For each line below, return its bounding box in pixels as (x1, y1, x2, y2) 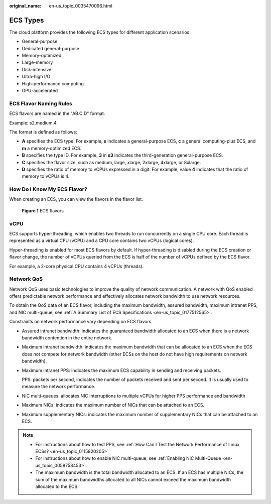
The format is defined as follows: (9, 129, 77, 135)
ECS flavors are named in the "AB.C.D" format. (9, 110, 105, 116)
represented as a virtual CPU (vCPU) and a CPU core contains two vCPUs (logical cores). (9, 237, 194, 243)
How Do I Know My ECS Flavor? (9, 186, 87, 193)
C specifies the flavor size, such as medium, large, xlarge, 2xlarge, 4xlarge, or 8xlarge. (22, 159, 201, 165)
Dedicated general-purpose (22, 45, 80, 51)
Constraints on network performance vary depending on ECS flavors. (9, 319, 153, 325)
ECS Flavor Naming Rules (9, 100, 72, 107)
